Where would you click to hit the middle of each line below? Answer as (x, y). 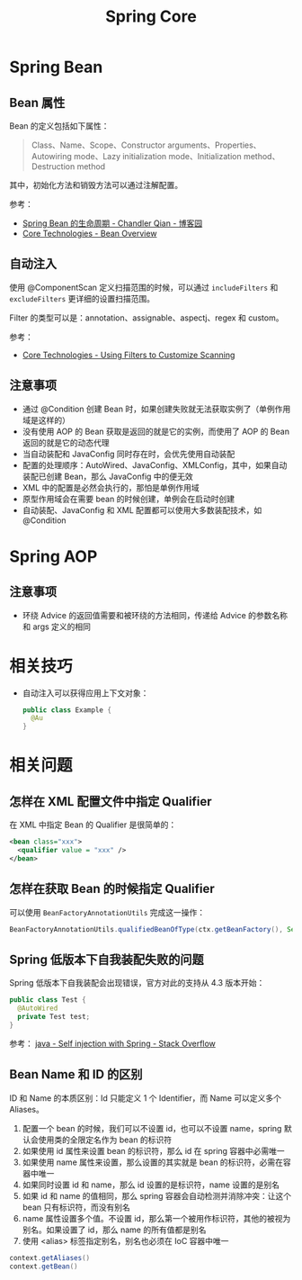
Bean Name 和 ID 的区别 (76, 1074)
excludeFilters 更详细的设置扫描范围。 (82, 298)
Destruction (53, 167)
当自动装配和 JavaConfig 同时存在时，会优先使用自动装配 (129, 454)
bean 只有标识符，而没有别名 (76, 1207)
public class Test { (48, 1000)
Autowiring (51, 156)
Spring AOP (53, 556)
